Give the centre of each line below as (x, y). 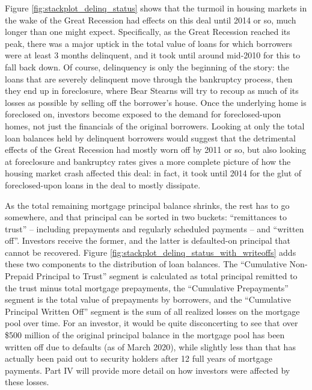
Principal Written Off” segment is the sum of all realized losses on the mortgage (152, 311)
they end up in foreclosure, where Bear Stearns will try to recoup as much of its (152, 91)
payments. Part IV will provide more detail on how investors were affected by (148, 370)
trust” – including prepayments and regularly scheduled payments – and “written (154, 228)
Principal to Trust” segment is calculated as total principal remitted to (167, 276)
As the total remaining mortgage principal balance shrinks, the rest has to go (147, 205)
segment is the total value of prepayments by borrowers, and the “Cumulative (148, 299)
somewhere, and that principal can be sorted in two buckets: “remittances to (146, 217)
